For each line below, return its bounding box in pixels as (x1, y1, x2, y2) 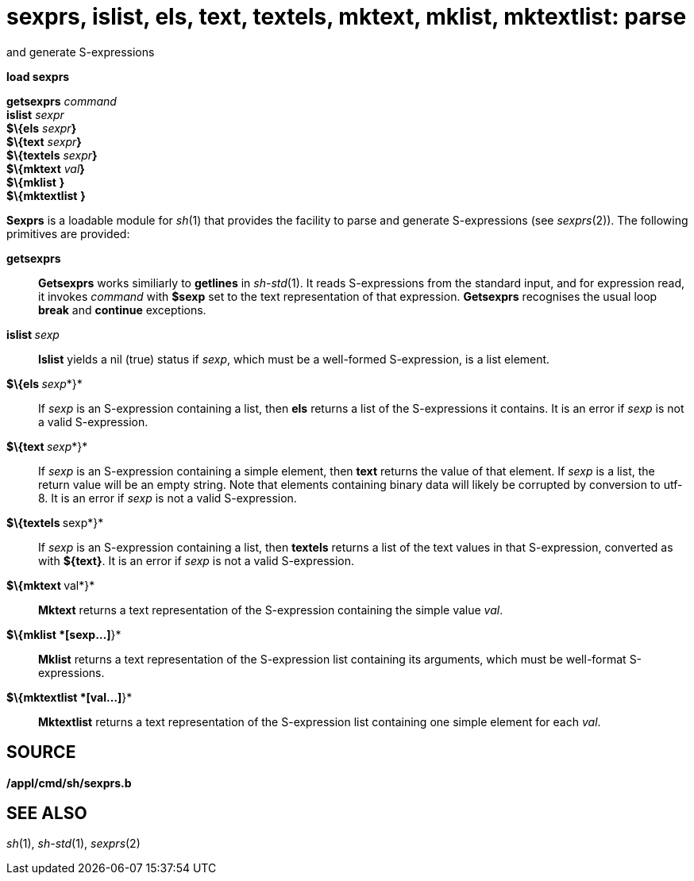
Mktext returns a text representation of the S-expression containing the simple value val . (38, 602, 503, 617)
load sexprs (6, 69, 70, 83)
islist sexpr (6, 107, 64, 121)
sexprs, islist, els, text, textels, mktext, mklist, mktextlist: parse (6, 3, 687, 30)
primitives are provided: (6, 226, 130, 240)
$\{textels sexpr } (6, 148, 98, 162)
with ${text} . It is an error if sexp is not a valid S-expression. (38, 553, 355, 567)
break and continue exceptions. (38, 302, 206, 317)
